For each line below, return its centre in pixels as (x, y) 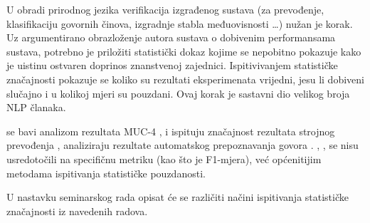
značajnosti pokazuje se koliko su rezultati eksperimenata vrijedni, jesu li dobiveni (185, 79)
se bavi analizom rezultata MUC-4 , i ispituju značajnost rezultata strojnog (171, 131)
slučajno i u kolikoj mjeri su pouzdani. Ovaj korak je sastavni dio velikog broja (178, 93)
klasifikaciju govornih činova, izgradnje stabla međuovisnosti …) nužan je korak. (180, 23)
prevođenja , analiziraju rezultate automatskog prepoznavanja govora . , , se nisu (183, 145)
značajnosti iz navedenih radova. (77, 211)
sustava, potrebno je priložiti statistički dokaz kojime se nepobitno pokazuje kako (184, 51)
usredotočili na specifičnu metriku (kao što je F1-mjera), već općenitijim (164, 159)
